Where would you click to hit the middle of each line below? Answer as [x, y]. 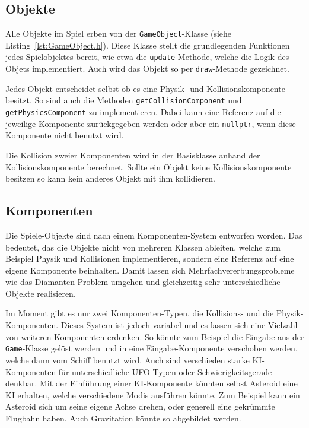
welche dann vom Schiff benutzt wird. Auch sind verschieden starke [128, 359]
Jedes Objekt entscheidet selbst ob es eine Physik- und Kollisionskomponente [145, 88]
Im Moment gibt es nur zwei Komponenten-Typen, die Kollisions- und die [140, 313]
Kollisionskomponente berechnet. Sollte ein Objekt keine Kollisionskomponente [149, 167]
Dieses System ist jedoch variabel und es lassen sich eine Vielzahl [179, 325]
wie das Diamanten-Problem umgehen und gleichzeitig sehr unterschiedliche [143, 282]
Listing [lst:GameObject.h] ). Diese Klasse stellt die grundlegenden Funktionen [148, 45]
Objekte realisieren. [41, 293]
